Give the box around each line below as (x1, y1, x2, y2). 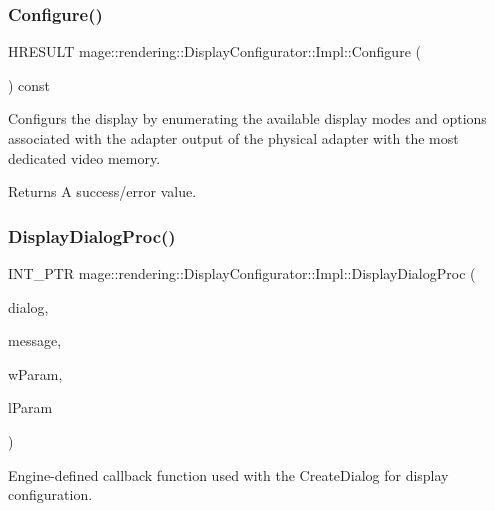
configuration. (8, 484, 93, 505)
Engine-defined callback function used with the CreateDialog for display (8, 464, 449, 485)
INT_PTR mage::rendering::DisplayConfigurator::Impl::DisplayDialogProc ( (8, 263, 476, 283)
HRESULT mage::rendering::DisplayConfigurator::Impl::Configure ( (8, 41, 421, 62)
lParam (8, 397, 53, 418)
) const (8, 74, 51, 95)
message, (8, 330, 62, 351)
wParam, (8, 363, 63, 384)
